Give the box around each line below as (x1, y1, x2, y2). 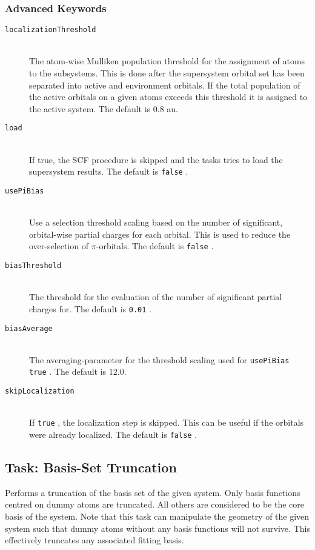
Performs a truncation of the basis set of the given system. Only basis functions (5, 486, 300, 498)
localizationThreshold (5, 25, 96, 35)
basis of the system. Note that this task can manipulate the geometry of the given (5, 510, 310, 523)
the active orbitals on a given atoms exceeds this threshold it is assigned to (29, 90, 308, 103)
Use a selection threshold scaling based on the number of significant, (29, 216, 283, 229)
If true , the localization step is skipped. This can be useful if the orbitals (29, 416, 304, 429)
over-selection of (29, 240, 89, 252)
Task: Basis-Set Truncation (5, 458, 177, 477)
